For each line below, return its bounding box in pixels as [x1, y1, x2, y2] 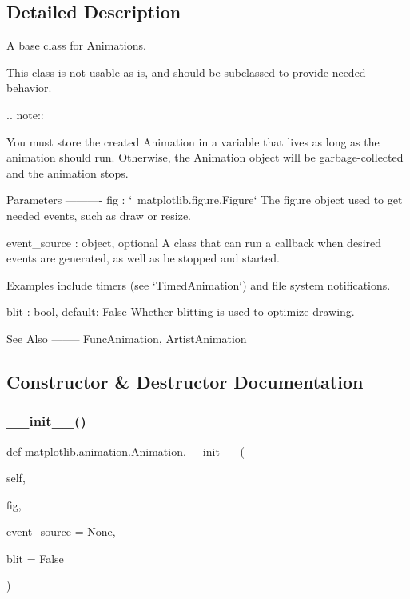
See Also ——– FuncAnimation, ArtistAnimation [6, 329, 247, 346]
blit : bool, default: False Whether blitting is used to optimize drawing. [6, 303, 355, 320]
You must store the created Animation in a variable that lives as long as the [6, 133, 380, 150]
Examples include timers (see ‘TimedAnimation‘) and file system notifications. [6, 276, 391, 293]
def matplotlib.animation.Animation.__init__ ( [6, 442, 245, 459]
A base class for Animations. [6, 37, 146, 54]
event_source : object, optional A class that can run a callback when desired [6, 234, 382, 250]
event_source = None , [6, 523, 116, 540]
